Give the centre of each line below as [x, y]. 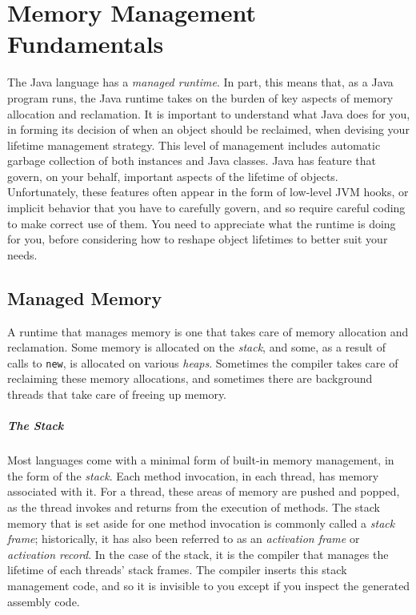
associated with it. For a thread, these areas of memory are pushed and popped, [204, 491]
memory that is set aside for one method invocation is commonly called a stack [201, 523]
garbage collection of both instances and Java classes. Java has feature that [192, 161]
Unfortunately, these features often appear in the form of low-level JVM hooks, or [208, 192]
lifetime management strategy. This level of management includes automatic [194, 145]
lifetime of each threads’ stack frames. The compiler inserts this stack [177, 570]
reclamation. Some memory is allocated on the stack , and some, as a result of [196, 347]
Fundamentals [86, 44]
